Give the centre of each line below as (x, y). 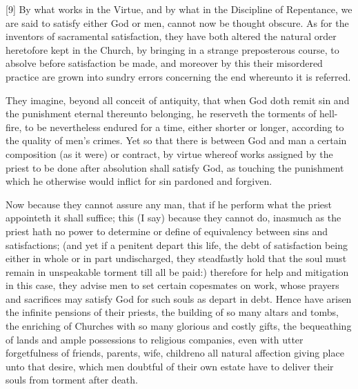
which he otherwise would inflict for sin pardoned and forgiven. (139, 181)
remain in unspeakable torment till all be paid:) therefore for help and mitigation (177, 271)
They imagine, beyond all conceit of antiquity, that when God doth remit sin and (178, 100)
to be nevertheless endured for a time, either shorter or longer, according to (185, 127)
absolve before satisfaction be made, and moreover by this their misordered (164, 63)
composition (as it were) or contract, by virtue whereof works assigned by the (169, 153)
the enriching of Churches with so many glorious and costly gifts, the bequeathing (179, 326)
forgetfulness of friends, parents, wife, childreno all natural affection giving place (175, 353)
